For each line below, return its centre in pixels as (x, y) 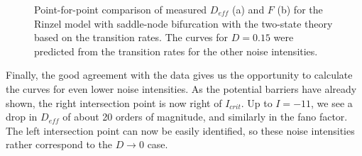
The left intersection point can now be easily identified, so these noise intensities (180, 130)
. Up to (257, 102)
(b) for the (300, 9)
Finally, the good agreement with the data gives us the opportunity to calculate (179, 75)
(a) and (248, 9)
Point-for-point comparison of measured (121, 9)
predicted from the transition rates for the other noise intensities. (176, 51)
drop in (22, 117)
